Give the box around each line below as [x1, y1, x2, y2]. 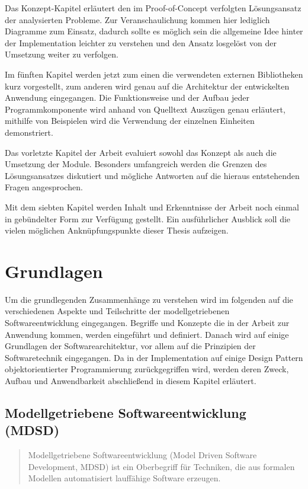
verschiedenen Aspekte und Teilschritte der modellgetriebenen [5, 305, 230, 317]
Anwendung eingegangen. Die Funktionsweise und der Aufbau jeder [5, 91, 249, 104]
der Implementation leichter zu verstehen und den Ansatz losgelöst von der [5, 36, 277, 49]
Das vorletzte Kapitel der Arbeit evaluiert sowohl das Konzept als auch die [5, 146, 277, 158]
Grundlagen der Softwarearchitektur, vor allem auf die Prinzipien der [5, 340, 256, 352]
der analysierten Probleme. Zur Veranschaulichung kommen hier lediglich [5, 13, 270, 25]
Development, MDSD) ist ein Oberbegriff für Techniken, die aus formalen [28, 460, 295, 472]
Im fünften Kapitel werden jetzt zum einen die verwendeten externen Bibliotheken [5, 68, 303, 80]
